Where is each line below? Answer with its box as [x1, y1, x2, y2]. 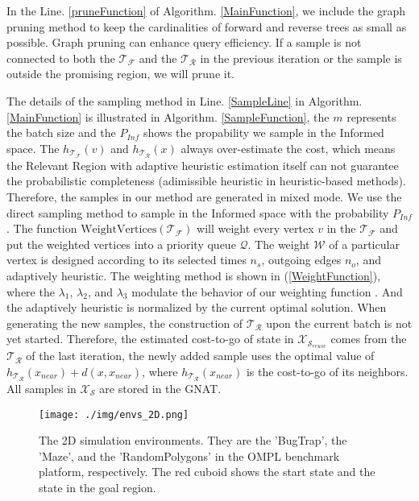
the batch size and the [6, 124, 116, 141]
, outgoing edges [261, 251, 342, 268]
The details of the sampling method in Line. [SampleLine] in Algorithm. [6, 92, 363, 109]
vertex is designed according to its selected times [6, 251, 247, 268]
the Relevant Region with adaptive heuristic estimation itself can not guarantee [6, 156, 399, 173]
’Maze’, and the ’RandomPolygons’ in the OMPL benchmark [39, 447, 340, 464]
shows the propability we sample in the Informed [143, 124, 384, 141]
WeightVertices [81, 224, 157, 236]
